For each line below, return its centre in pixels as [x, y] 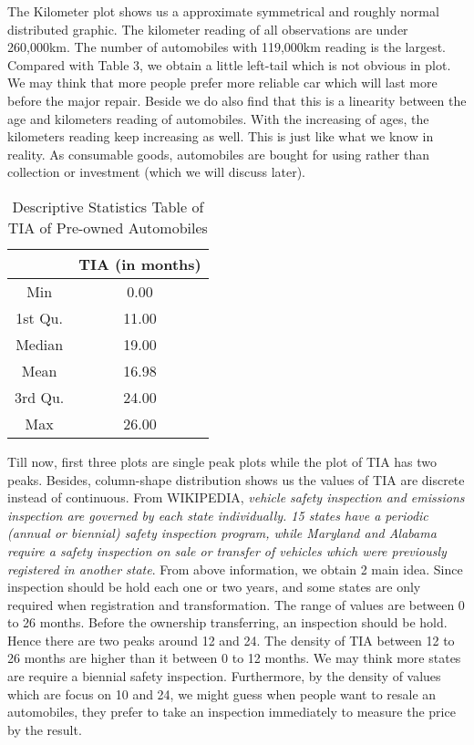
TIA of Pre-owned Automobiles [108, 227]
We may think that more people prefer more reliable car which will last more [222, 83]
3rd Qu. [40, 397]
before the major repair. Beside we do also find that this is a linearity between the [237, 100]
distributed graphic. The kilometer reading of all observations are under [208, 29]
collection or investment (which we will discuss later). [157, 172]
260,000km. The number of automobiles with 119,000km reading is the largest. [227, 47]
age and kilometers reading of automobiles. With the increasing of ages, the [218, 118]
